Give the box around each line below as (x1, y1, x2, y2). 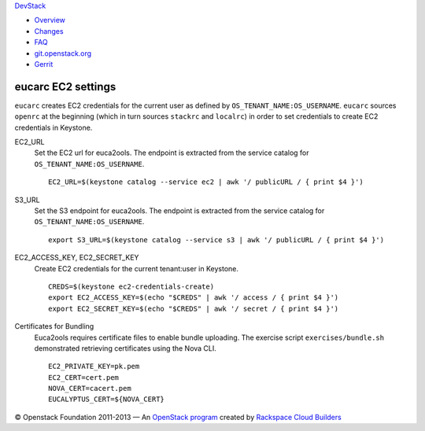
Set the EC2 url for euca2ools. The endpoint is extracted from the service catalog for (34, 148, 310, 157)
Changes (34, 26, 64, 35)
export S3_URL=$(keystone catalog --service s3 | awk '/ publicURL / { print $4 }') (48, 235, 385, 244)
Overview (34, 16, 66, 25)
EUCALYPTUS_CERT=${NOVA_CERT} (48, 395, 165, 404)
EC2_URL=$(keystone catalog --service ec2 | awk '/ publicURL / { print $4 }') (48, 178, 364, 186)
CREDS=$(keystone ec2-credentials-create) (48, 282, 215, 291)
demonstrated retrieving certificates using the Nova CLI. (34, 343, 216, 353)
